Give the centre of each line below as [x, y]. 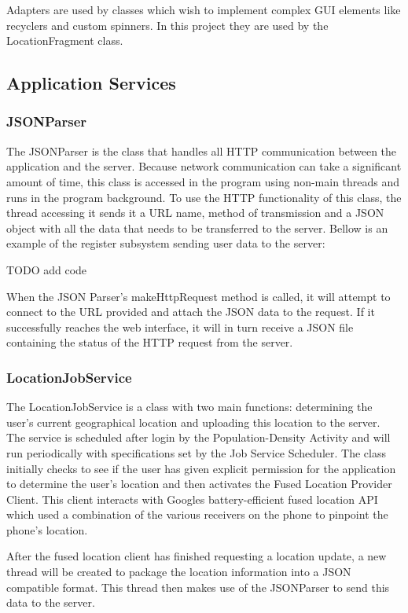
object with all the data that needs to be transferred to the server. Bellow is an [197, 228]
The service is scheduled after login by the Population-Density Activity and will [198, 437]
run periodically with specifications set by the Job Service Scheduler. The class [196, 452]
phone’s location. [47, 529]
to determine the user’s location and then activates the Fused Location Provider [199, 484]
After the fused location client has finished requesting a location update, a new [197, 556]
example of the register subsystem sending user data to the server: [166, 243]
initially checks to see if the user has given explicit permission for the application [201, 468]
